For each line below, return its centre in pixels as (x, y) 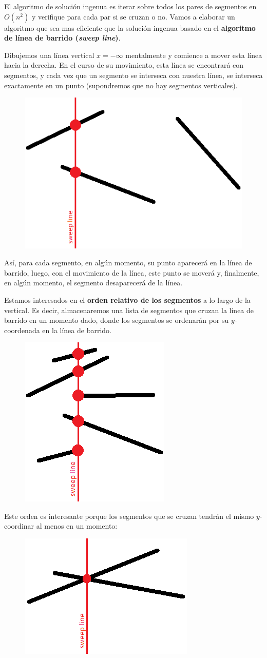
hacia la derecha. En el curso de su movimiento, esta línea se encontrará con (124, 65)
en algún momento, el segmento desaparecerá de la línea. (93, 283)
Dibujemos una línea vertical (49, 55)
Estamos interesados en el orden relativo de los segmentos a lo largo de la (127, 299)
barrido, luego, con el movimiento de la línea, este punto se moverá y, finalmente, (132, 272)
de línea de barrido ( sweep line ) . (62, 38)
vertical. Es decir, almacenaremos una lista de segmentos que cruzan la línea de (129, 310)
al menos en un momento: (77, 526)
